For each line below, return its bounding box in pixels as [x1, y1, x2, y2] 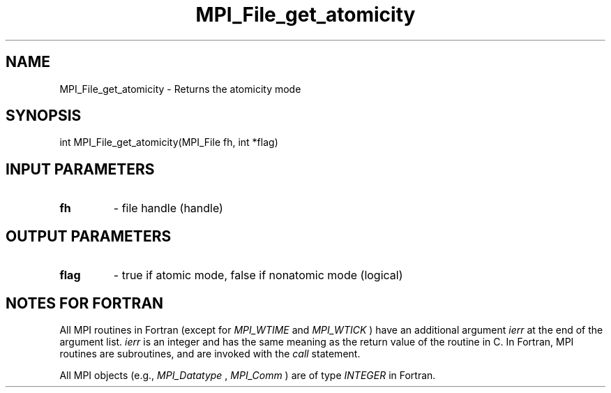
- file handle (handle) [113, 201, 223, 216]
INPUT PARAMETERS [6, 160, 155, 178]
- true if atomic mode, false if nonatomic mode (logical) [113, 268, 403, 283]
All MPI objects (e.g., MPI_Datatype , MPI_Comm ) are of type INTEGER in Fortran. [59, 369, 436, 381]
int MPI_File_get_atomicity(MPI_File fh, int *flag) [59, 136, 278, 149]
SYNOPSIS [6, 107, 82, 125]
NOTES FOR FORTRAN [6, 294, 164, 312]
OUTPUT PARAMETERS [6, 227, 172, 245]
